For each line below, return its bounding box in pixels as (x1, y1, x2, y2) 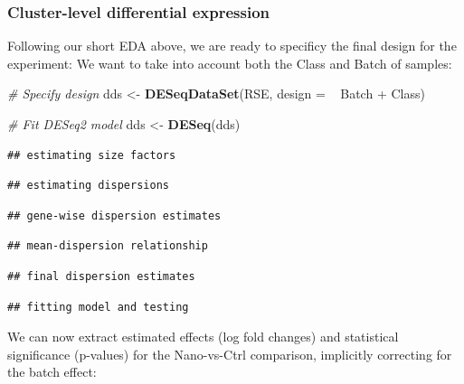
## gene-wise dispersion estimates (7, 209, 222, 222)
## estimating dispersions (7, 179, 169, 192)
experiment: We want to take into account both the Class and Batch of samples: (7, 53, 452, 72)
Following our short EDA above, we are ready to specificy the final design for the (7, 36, 457, 55)
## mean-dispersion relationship (7, 239, 208, 253)
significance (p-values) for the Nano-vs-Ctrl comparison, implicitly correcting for (7, 344, 452, 363)
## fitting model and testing (7, 300, 189, 314)
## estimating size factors (7, 148, 176, 162)
